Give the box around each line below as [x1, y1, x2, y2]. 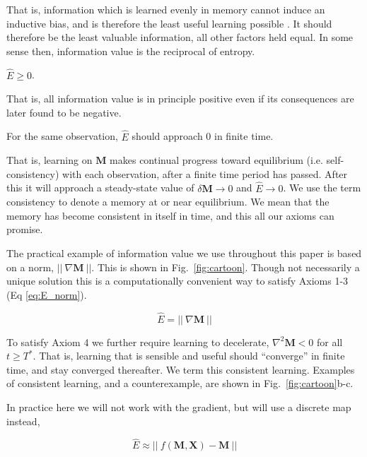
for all [317, 334, 343, 349]
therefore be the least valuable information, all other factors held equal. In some [6, 30, 354, 44]
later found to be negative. [6, 105, 122, 119]
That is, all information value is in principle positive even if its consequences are [6, 91, 354, 106]
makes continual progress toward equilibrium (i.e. [110, 153, 323, 167]
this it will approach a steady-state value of [6, 180, 194, 195]
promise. [6, 222, 43, 237]
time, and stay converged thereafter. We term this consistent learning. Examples [6, 362, 355, 376]
